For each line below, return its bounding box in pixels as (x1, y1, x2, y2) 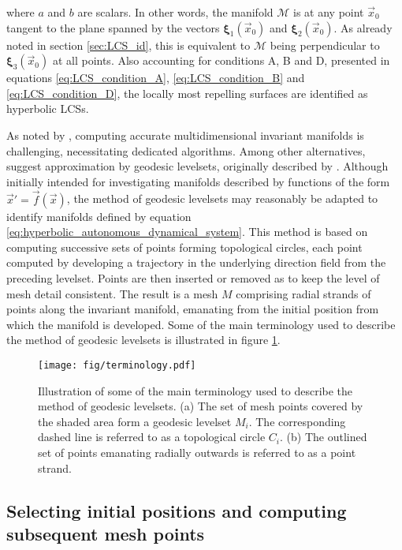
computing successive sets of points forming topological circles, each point (6, 238, 363, 255)
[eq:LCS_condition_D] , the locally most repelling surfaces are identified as (6, 84, 368, 101)
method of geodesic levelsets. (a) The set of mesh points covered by (38, 398, 363, 414)
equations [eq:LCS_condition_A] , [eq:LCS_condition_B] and (6, 69, 305, 86)
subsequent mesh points (6, 521, 205, 545)
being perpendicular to (270, 36, 380, 53)
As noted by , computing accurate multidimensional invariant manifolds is (6, 126, 364, 143)
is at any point (293, 4, 364, 20)
